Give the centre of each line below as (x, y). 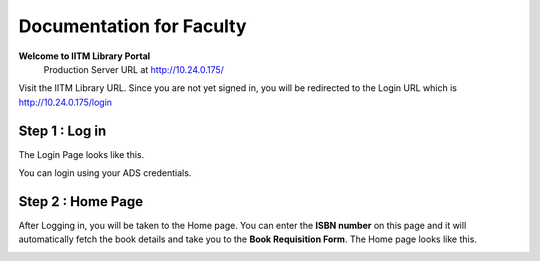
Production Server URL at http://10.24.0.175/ (134, 69)
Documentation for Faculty (132, 26)
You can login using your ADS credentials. (105, 173)
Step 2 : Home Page (81, 201)
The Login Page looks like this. (81, 154)
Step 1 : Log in (62, 130)
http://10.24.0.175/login (65, 102)
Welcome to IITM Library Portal (84, 56)
